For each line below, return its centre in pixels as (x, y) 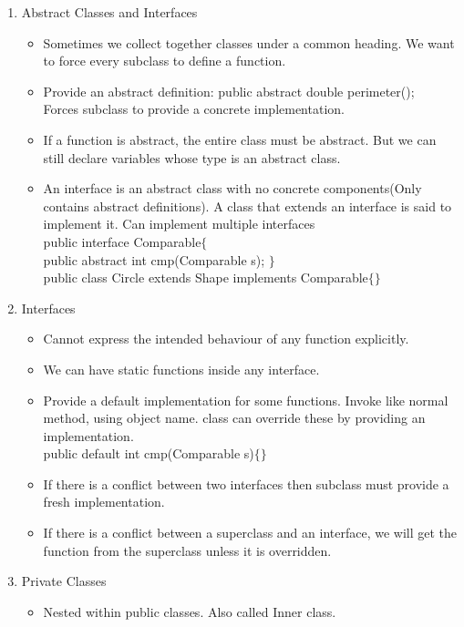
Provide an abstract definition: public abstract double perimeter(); (229, 91)
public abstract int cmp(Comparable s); (154, 259)
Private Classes (64, 581)
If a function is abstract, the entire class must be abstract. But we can (240, 139)
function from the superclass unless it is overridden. (187, 550)
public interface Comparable (122, 241)
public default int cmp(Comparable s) (149, 453)
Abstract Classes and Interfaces (109, 12)
